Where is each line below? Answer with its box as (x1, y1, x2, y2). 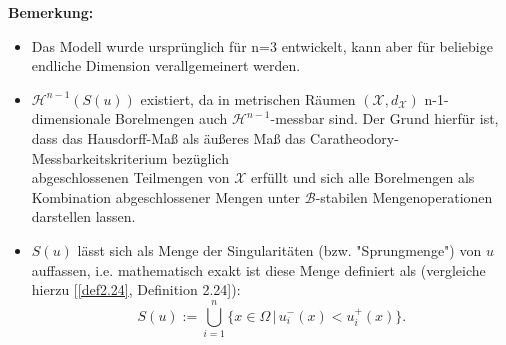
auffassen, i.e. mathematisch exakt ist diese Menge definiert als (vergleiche (31, 259, 486, 280)
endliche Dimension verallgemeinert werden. (31, 55, 301, 76)
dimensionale (31, 108, 111, 129)
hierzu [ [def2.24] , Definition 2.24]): (31, 279, 241, 300)
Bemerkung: (8, 2, 94, 22)
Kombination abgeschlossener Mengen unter (31, 186, 301, 207)
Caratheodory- (310, 127, 399, 148)
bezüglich (172, 147, 229, 168)
